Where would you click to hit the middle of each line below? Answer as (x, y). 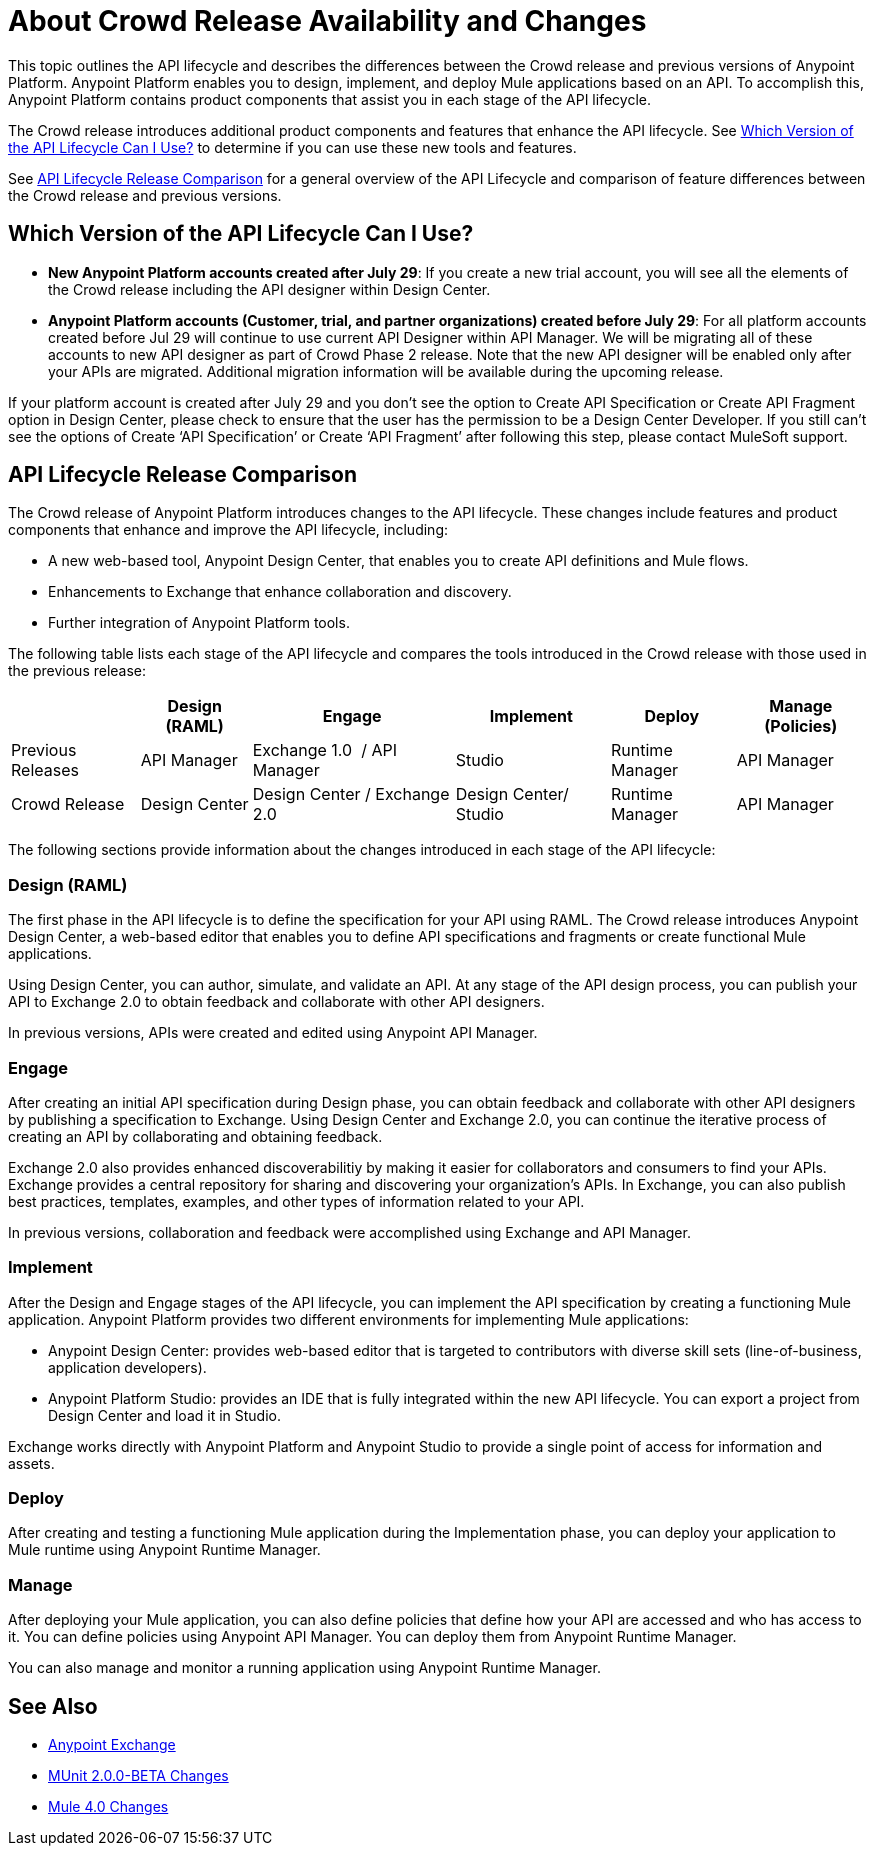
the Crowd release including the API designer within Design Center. (269, 289)
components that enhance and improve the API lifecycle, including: (228, 530)
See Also (53, 1706)
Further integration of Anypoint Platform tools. (199, 623)
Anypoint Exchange (112, 1745)
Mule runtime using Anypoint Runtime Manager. (164, 1550)
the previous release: (77, 671)
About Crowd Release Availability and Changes (327, 21)
